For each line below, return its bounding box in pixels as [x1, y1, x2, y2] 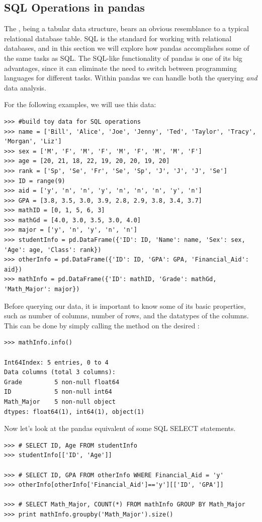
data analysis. [4, 82, 46, 93]
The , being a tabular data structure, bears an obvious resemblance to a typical [4, 23, 249, 34]
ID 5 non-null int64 [4, 388, 112, 396]
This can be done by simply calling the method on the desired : [4, 320, 200, 330]
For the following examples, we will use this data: [4, 99, 156, 110]
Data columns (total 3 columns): [4, 369, 116, 376]
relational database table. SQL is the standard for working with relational [4, 33, 232, 43]
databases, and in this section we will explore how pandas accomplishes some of [4, 43, 249, 53]
